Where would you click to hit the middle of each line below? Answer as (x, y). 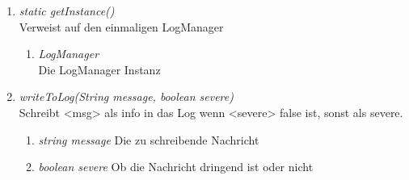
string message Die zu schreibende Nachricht (149, 139)
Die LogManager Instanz (99, 69)
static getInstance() (67, 10)
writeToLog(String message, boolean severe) (126, 96)
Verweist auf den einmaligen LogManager (121, 26)
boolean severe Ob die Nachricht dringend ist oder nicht (176, 167)
